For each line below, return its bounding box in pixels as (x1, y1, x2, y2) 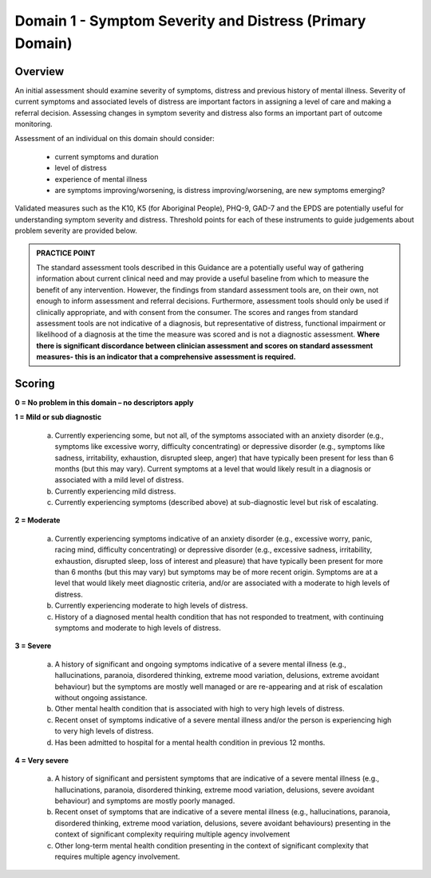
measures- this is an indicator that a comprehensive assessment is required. (36, 352, 297, 362)
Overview (14, 65, 65, 78)
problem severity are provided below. (14, 226, 137, 235)
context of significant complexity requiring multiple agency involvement (54, 829, 291, 839)
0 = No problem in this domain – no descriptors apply (14, 397, 194, 407)
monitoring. (14, 120, 53, 129)
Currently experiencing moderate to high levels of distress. (54, 600, 248, 610)
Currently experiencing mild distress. (54, 486, 176, 496)
